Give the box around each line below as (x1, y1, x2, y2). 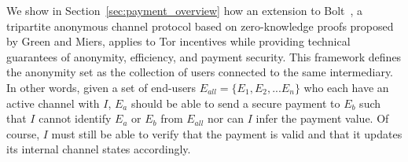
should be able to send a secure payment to (130, 94, 340, 111)
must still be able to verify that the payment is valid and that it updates (51, 125, 402, 142)
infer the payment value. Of (255, 110, 389, 127)
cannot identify (39, 110, 112, 127)
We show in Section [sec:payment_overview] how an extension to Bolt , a (6, 2, 363, 18)
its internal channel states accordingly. (6, 141, 191, 157)
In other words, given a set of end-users (6, 79, 197, 95)
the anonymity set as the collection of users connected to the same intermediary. (6, 64, 394, 80)
